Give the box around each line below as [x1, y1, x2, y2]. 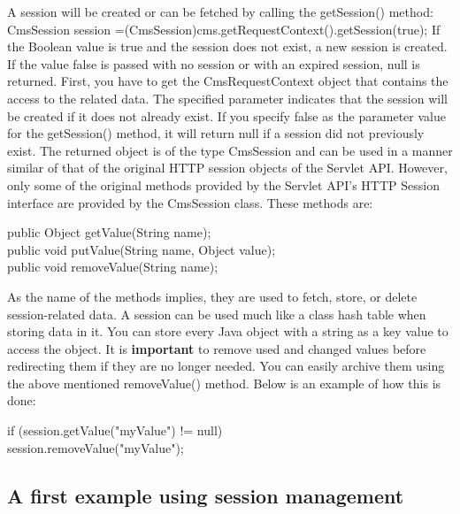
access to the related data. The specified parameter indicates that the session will [7, 88, 448, 107]
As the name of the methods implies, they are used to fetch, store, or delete [7, 287, 418, 305]
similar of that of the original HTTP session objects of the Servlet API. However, [7, 158, 448, 177]
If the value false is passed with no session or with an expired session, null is [7, 54, 420, 73]
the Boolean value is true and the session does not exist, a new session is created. [7, 37, 448, 56]
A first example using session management [7, 481, 404, 509]
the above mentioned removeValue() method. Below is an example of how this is [7, 373, 441, 392]
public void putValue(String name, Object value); [7, 240, 276, 258]
